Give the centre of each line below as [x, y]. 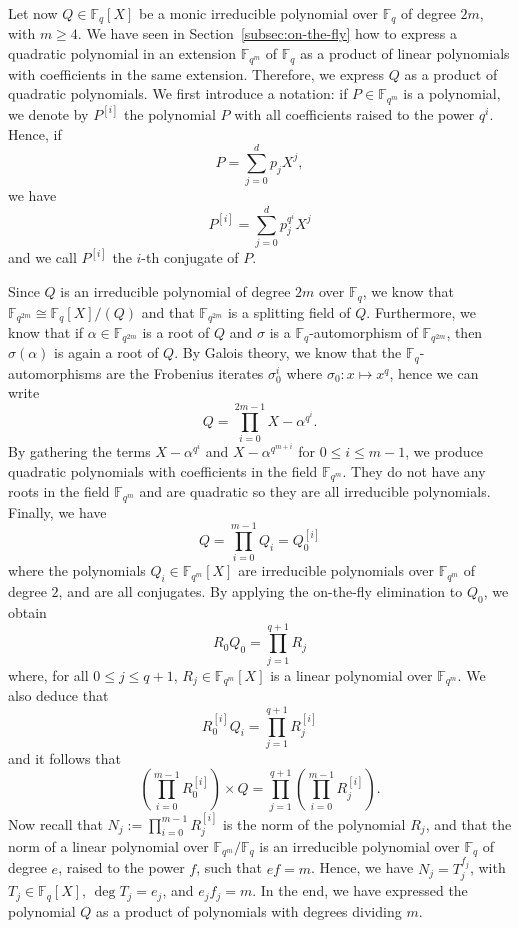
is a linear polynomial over [351, 674]
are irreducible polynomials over [336, 570]
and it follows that [64, 757]
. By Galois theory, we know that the [288, 352]
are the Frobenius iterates [185, 372]
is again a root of [106, 352]
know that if [46, 331]
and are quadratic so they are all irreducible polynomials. [315, 491]
